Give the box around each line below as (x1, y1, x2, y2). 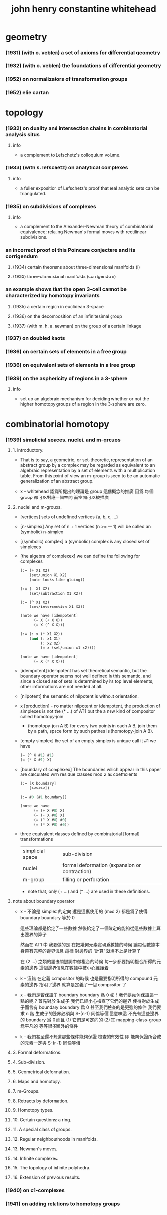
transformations (20, 836, 53, 842)
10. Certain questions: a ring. (12, 1116, 71, 1123)
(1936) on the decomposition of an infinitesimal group (12, 313, 123, 319)
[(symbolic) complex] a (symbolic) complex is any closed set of (20, 539, 150, 545)
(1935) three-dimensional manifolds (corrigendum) (12, 274, 116, 279)
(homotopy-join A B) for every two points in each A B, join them (27, 723, 157, 729)
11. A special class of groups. (12, 1126, 72, 1132)
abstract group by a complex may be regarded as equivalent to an (20, 462, 155, 468)
